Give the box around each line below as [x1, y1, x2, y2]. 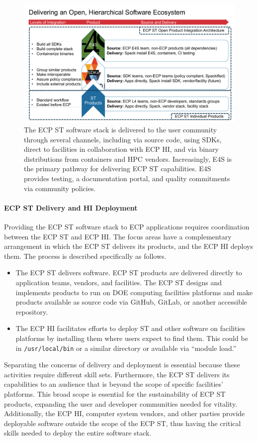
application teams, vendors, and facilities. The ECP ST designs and [15, 277, 222, 288]
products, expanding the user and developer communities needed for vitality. [4, 398, 238, 409]
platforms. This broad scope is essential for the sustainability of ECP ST [4, 389, 226, 399]
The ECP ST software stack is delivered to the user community [24, 124, 217, 135]
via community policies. [24, 183, 96, 193]
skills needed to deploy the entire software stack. [4, 428, 152, 438]
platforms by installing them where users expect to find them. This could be [15, 332, 248, 343]
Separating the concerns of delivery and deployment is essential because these [4, 359, 240, 370]
